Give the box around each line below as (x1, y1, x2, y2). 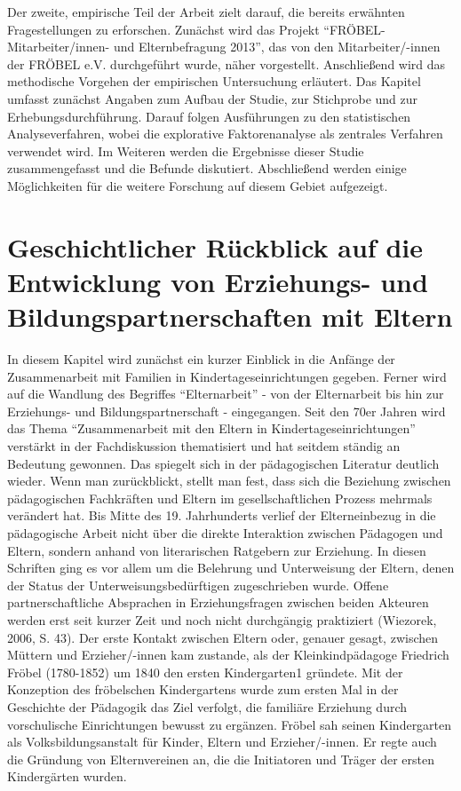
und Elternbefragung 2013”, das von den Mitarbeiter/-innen (113, 37, 441, 56)
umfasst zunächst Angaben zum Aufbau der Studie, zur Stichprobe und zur (7, 89, 418, 107)
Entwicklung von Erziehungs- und (7, 263, 428, 299)
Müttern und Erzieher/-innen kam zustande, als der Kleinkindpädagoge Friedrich (7, 645, 449, 664)
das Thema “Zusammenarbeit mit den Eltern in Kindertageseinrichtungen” (7, 419, 416, 438)
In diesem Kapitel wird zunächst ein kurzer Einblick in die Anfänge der (7, 350, 395, 368)
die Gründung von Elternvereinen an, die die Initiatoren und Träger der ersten (7, 749, 435, 768)
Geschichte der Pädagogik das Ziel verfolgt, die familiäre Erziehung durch (7, 697, 408, 716)
